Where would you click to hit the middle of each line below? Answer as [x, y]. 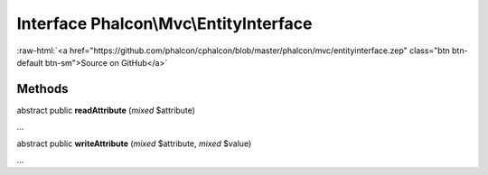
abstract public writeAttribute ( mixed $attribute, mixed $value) [134, 143]
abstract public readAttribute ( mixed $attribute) [106, 110]
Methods [42, 89]
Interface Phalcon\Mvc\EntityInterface [164, 23]
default [30, 62]
